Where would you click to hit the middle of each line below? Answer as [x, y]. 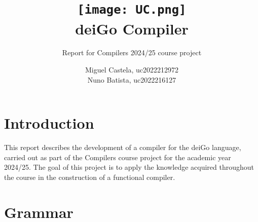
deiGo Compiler [132, 28]
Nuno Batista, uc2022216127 [132, 79]
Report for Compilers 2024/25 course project [132, 52]
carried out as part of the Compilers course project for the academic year [118, 157]
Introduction [49, 123]
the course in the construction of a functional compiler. [90, 177]
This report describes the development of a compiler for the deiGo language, [123, 147]
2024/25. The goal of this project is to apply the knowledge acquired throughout [129, 167]
